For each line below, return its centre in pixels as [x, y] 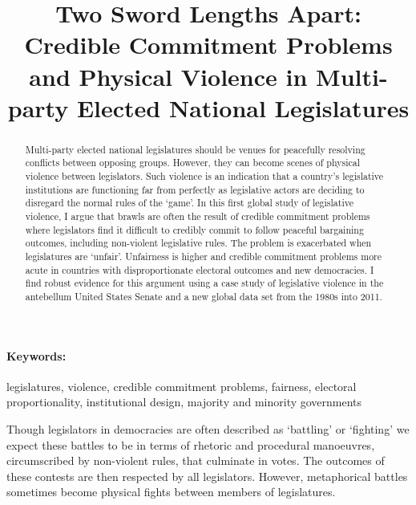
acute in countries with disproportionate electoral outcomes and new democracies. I [200, 269]
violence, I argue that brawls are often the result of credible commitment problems [198, 216]
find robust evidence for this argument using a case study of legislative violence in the [204, 283]
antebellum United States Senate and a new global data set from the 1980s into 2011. [204, 296]
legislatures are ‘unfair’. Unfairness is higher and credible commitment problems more [204, 256]
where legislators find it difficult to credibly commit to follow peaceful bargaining [194, 229]
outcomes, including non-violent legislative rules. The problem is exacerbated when [198, 243]
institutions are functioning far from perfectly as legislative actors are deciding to [195, 189]
